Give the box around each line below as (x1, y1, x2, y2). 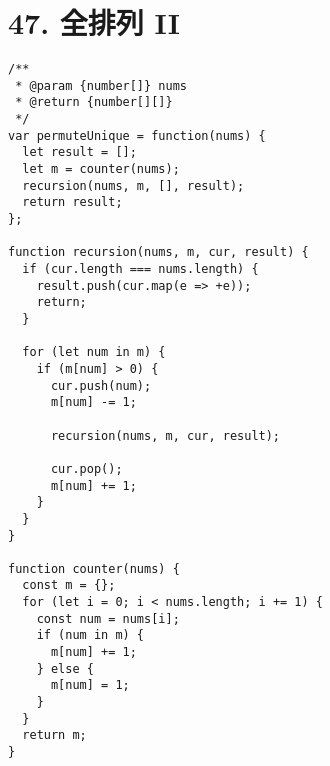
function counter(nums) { (8, 561, 180, 576)
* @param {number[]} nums (15, 78, 187, 93)
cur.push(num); (50, 378, 152, 393)
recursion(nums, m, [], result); (22, 178, 245, 193)
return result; (22, 195, 123, 210)
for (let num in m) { (22, 345, 166, 360)
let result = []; (22, 145, 137, 160)
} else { (36, 661, 94, 676)
